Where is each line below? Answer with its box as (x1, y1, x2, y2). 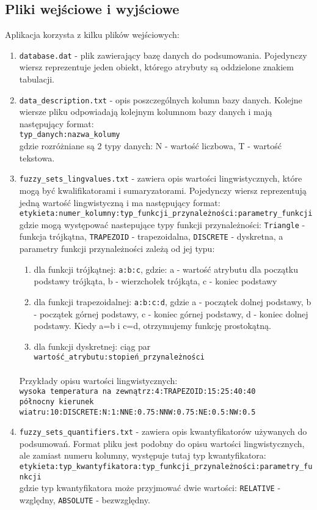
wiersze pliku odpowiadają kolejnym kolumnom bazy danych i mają (19, 105, 272, 118)
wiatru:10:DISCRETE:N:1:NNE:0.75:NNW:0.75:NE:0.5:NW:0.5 (19, 407, 256, 416)
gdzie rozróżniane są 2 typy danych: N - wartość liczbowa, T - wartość (19, 139, 282, 152)
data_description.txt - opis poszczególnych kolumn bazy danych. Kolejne (19, 93, 302, 106)
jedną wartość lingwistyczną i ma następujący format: (19, 196, 220, 209)
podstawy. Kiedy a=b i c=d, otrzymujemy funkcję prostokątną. (34, 319, 271, 332)
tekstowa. (19, 151, 55, 164)
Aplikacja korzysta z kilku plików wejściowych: (5, 28, 180, 41)
